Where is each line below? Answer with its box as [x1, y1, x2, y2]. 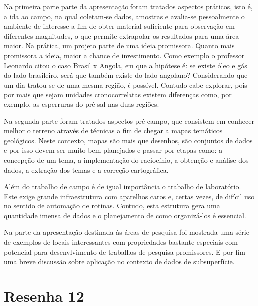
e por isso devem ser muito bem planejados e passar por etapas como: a [4, 145, 223, 155]
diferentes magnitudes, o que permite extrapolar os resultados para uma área [4, 30, 239, 41]
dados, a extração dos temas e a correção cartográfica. [4, 164, 169, 175]
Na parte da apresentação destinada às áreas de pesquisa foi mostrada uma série [4, 227, 249, 237]
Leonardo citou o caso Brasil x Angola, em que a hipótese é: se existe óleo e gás [4, 60, 247, 70]
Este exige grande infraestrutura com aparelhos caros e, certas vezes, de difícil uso [4, 191, 255, 201]
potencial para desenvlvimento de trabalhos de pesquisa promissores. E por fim [4, 246, 245, 257]
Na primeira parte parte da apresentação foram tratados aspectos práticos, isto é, [4, 1, 253, 11]
